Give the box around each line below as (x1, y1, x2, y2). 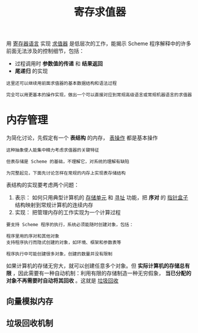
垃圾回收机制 (6, 318, 54, 328)
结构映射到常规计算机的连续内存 (14, 201, 93, 208)
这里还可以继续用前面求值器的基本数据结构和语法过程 (6, 81, 117, 87)
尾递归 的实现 (14, 68, 48, 75)
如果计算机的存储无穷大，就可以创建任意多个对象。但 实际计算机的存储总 (6, 262, 185, 269)
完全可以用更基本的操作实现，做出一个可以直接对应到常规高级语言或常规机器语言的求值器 (6, 92, 192, 98)
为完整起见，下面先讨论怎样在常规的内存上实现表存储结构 (6, 170, 126, 176)
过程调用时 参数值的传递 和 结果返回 (14, 60, 103, 67)
